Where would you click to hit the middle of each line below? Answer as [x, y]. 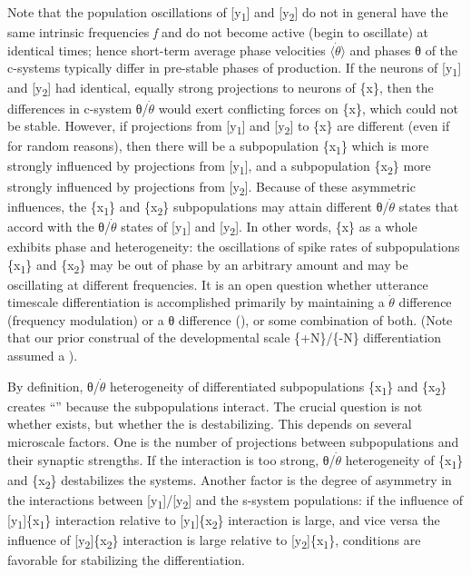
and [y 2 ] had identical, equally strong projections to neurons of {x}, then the [221, 89]
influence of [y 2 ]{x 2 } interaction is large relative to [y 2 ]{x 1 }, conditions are [214, 541]
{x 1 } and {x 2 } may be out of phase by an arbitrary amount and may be [208, 265]
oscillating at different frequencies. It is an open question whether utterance [218, 284]
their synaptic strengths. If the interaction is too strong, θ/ [172, 459]
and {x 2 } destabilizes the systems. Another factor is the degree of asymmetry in [230, 481]
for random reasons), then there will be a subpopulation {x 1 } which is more [218, 147]
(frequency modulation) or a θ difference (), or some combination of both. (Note [230, 319]
